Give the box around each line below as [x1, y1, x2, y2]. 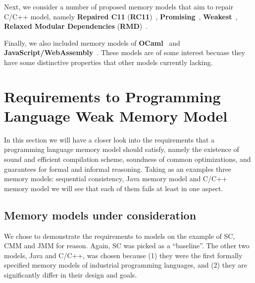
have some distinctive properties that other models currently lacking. [4, 57, 213, 67]
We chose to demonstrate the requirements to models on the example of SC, [4, 230, 235, 241]
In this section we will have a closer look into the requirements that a [4, 134, 215, 144]
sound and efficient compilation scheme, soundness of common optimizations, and [4, 154, 251, 164]
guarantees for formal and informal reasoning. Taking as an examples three [4, 163, 232, 174]
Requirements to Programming [4, 86, 221, 106]
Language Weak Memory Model [4, 105, 228, 126]
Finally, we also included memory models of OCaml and [4, 37, 180, 48]
